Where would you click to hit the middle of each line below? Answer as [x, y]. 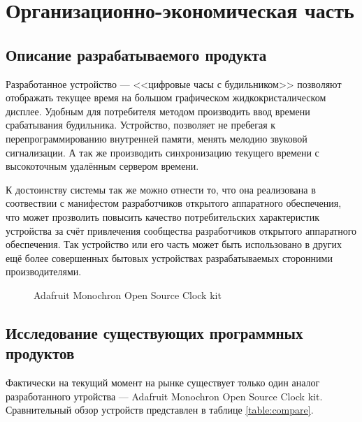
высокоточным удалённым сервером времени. [102, 166]
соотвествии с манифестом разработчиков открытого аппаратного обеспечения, [174, 203]
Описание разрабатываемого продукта [136, 54]
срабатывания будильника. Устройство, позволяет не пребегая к [141, 125]
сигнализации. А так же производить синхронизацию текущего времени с [162, 152]
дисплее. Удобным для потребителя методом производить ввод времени [158, 111]
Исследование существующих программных [154, 332]
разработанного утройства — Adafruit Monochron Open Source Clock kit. [164, 396]
